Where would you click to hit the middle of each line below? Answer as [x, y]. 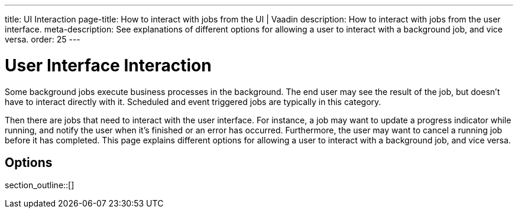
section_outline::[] [40, 185]
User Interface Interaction [108, 65]
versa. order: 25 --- [43, 39]
